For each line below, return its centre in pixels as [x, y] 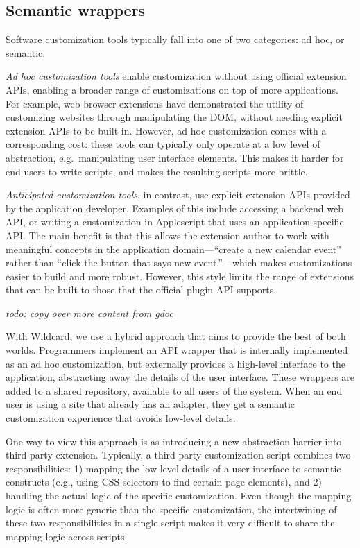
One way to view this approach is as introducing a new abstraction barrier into [174, 441]
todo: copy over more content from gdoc [89, 312]
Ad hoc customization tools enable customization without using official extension [176, 76]
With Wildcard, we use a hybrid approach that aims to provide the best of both [176, 336]
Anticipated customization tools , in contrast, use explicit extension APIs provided [178, 195]
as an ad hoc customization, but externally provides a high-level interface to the [175, 363]
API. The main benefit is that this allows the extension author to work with [168, 235]
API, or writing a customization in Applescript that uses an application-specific [175, 222]
